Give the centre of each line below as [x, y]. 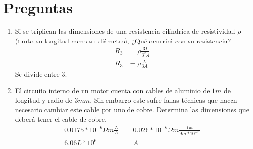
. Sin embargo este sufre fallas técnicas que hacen [164, 100]
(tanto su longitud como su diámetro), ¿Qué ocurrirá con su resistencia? [123, 40]
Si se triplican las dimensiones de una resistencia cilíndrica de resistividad [125, 31]
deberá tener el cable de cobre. [61, 119]
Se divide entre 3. [41, 74]
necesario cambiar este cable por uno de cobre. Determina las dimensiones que [132, 109]
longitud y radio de [43, 100]
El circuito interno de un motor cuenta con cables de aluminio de [112, 90]
